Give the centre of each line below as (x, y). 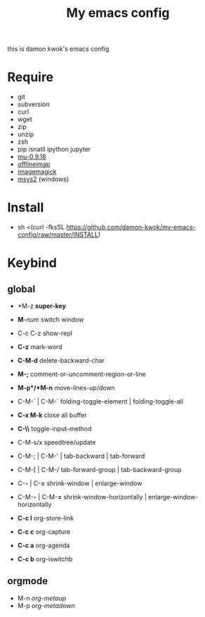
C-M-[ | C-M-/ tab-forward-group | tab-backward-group (99, 470)
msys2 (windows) (43, 179)
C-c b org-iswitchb (45, 559)
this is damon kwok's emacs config (58, 49)
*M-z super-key (42, 306)
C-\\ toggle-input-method (54, 429)
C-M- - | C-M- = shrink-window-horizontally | (82, 497)
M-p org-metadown (46, 605)
